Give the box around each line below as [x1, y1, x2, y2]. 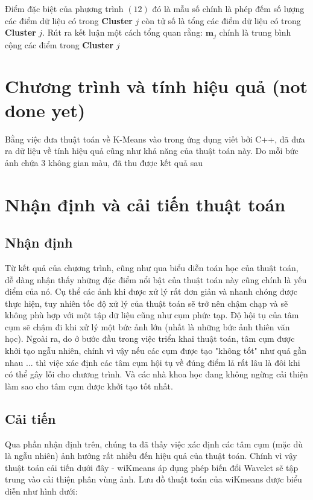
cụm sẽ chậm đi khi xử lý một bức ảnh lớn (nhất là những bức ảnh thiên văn [5, 320, 290, 333]
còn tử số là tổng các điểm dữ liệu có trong [142, 14, 301, 27]
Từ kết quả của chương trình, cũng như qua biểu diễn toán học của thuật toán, [5, 261, 299, 274]
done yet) [5, 97, 86, 122]
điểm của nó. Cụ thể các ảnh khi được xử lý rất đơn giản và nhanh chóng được [5, 285, 298, 298]
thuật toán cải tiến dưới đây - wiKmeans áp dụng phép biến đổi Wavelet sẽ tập [5, 461, 299, 473]
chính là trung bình [219, 26, 291, 39]
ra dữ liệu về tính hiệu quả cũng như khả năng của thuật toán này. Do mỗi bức [5, 144, 299, 157]
